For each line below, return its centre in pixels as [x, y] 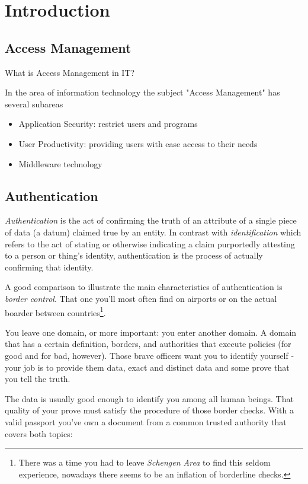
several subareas [34, 104]
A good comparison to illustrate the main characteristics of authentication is [144, 287]
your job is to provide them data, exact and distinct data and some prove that [147, 367]
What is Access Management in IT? [70, 72]
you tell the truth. [38, 379]
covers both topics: [39, 433]
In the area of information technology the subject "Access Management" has [142, 92]
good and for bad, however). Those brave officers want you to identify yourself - [150, 355]
